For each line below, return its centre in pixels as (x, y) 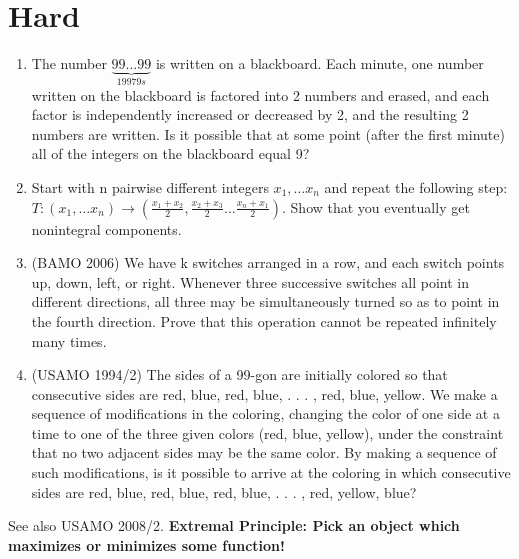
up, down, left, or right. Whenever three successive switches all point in (250, 281)
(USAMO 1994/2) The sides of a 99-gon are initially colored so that (239, 374)
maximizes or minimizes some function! (146, 544)
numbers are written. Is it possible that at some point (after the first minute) (268, 133)
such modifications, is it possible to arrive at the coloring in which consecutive (271, 472)
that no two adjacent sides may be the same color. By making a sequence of (264, 452)
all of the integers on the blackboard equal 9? (170, 153)
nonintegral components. (106, 228)
